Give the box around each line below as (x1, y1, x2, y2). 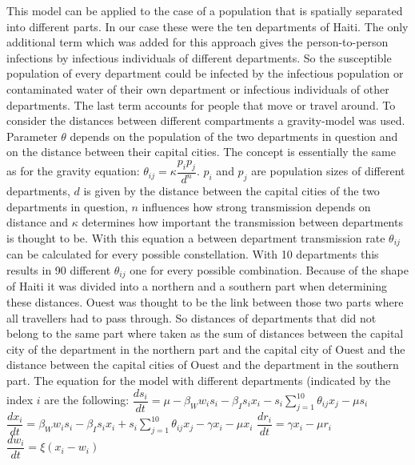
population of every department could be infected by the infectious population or (6, 65, 404, 82)
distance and (6, 214, 69, 230)
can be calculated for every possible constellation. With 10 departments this (6, 246, 379, 263)
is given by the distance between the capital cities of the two (83, 182, 380, 199)
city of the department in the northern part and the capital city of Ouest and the (6, 340, 405, 357)
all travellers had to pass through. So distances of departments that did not (6, 309, 377, 326)
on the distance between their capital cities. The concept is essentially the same (6, 143, 396, 160)
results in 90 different (6, 261, 111, 278)
